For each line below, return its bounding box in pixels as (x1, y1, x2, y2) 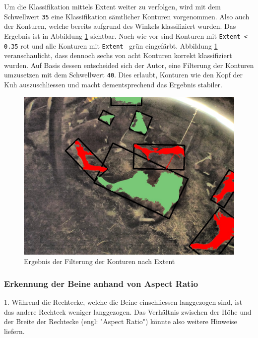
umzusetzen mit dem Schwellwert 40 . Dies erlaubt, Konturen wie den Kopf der (4, 69, 243, 80)
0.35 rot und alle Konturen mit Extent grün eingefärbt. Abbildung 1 (4, 40, 218, 51)
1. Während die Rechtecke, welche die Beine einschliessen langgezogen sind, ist (4, 297, 243, 307)
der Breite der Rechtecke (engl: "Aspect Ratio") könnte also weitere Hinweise (4, 316, 237, 327)
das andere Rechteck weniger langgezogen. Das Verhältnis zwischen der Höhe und (4, 306, 252, 317)
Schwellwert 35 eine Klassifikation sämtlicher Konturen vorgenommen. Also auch (4, 11, 250, 21)
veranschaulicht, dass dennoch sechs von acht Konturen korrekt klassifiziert (4, 50, 232, 61)
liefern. (4, 326, 25, 336)
